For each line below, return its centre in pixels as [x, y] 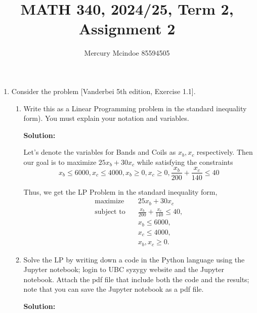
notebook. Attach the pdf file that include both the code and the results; [136, 279]
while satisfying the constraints [185, 162]
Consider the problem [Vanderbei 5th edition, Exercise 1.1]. [103, 91]
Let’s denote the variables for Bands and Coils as [100, 152]
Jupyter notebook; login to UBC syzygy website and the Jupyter [124, 269]
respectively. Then [225, 152]
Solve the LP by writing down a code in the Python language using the [134, 259]
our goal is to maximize [60, 162]
